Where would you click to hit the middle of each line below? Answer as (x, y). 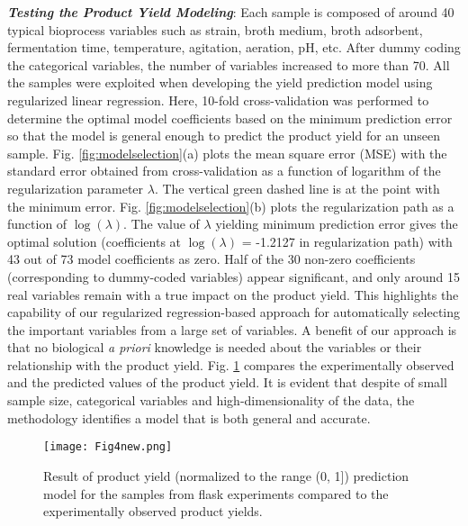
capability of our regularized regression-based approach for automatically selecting (234, 312)
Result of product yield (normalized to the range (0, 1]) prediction (226, 475)
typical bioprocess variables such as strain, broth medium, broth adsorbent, (215, 29)
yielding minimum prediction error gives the (337, 224)
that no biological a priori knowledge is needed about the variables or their (215, 347)
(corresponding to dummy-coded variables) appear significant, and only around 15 (234, 276)
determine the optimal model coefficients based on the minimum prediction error (230, 118)
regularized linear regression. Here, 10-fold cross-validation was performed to (218, 100)
